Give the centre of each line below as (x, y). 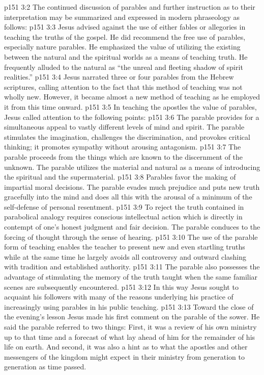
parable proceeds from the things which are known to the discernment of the (124, 156)
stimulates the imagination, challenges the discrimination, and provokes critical (127, 136)
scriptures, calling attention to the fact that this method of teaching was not (123, 86)
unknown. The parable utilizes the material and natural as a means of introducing (132, 167)
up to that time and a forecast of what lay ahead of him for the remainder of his (130, 336)
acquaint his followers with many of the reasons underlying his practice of (119, 297)
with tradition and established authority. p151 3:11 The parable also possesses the (132, 267)
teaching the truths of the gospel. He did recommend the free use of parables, (125, 36)
